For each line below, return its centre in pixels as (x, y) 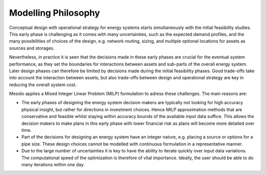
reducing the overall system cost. (43, 85)
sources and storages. (32, 48)
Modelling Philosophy (55, 13)
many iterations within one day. (53, 164)
